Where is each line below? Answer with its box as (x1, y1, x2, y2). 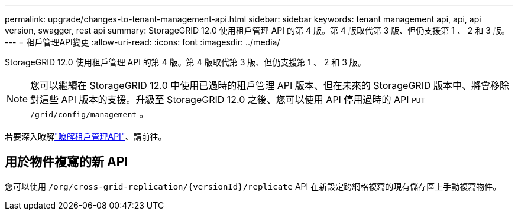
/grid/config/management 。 (30, 108, 149, 120)
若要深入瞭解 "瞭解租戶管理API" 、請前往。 (5, 131, 167, 141)
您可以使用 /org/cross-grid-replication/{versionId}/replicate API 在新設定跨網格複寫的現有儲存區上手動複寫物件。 (5, 181, 501, 191)
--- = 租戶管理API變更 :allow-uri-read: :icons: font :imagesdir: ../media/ (5, 37, 280, 47)
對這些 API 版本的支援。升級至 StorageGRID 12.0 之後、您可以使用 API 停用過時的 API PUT (30, 94, 426, 105)
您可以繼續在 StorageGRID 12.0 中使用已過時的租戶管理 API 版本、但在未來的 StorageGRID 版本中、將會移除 (30, 80, 510, 91)
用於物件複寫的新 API (5, 154, 128, 170)
